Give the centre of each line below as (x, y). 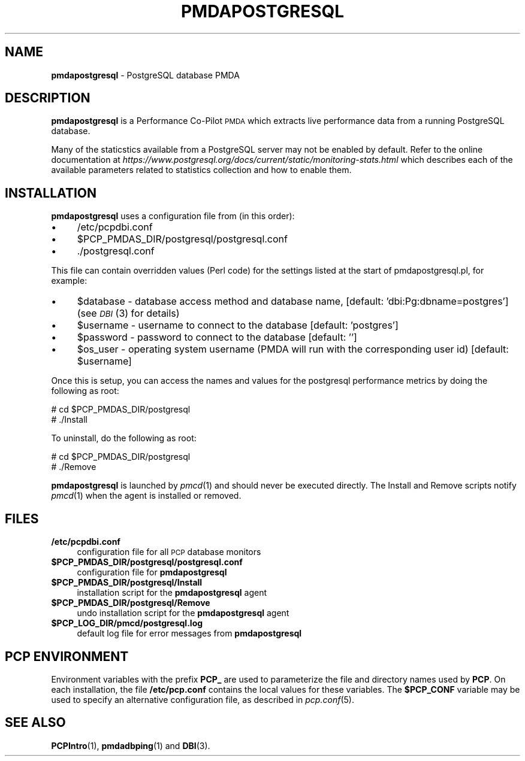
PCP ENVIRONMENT (67, 656)
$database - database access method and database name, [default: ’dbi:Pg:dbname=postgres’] (293, 301)
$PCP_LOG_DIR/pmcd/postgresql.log (127, 623)
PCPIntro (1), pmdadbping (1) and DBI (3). (131, 745)
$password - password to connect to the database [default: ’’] (217, 337)
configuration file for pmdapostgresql (152, 572)
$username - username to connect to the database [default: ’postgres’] (238, 325)
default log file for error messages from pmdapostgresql (189, 633)
